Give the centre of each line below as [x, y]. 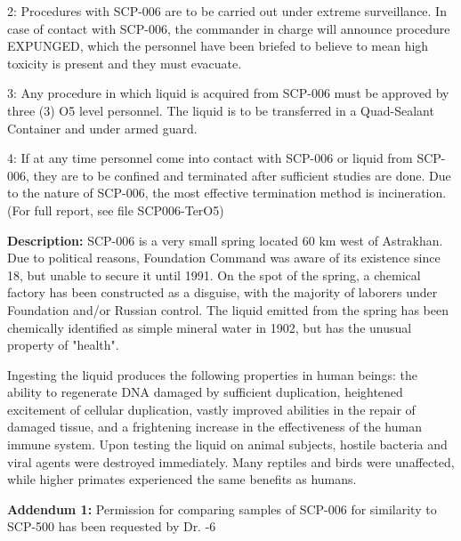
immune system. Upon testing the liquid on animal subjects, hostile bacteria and [227, 444]
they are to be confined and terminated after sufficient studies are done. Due [242, 175]
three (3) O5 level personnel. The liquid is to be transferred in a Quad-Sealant [221, 110]
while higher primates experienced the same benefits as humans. [182, 479]
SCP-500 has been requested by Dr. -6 [112, 526]
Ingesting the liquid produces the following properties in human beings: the [212, 374]
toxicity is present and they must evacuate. [125, 63]
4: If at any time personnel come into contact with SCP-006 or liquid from [210, 158]
